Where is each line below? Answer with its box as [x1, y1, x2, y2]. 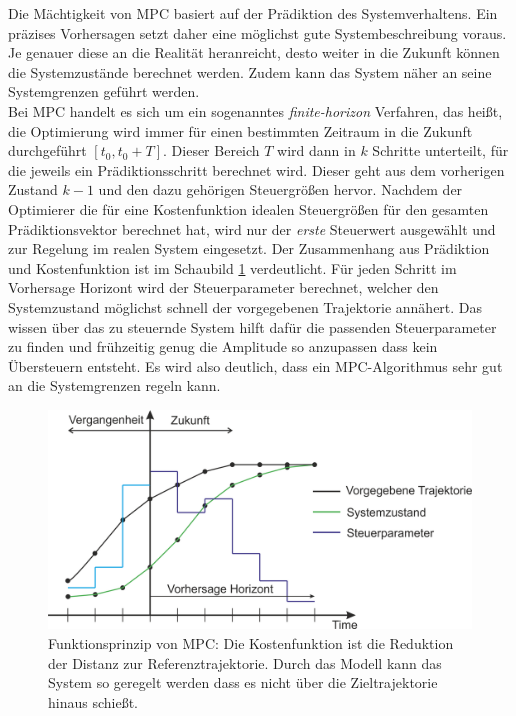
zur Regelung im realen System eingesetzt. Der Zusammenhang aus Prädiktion [8, 238, 490, 259]
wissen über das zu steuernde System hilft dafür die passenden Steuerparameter [8, 316, 497, 337]
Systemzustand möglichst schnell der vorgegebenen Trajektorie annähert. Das [8, 296, 483, 317]
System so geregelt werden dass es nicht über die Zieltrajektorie [48, 672, 438, 693]
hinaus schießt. [48, 691, 138, 712]
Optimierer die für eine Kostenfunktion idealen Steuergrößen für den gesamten [8, 198, 489, 219]
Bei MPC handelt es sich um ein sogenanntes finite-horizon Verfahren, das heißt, [8, 100, 503, 121]
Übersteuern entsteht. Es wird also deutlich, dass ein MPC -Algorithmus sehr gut [8, 355, 503, 376]
